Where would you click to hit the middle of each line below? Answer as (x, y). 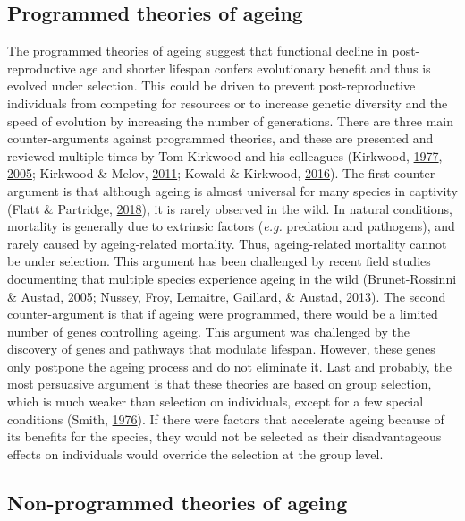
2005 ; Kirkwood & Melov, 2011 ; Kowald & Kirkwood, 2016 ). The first (199, 173)
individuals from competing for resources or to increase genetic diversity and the (228, 102)
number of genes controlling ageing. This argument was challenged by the (208, 331)
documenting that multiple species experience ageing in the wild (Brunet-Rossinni (232, 278)
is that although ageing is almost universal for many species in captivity (260, 190)
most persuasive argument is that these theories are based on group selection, (220, 384)
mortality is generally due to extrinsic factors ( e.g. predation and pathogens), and (231, 226)
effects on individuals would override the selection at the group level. (195, 453)
